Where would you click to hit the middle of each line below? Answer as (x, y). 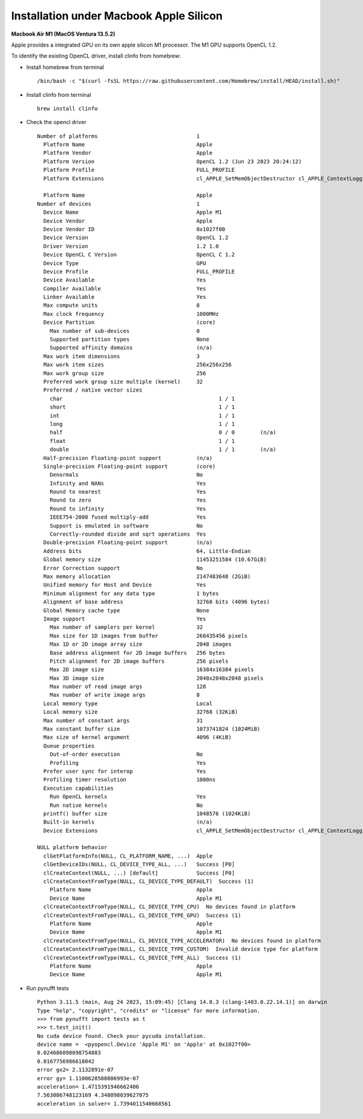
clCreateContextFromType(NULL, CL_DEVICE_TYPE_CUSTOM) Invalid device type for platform (180, 949)
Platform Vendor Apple (128, 153)
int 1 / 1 (142, 415)
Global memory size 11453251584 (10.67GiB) (155, 559)
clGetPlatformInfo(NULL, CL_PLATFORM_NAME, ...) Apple (128, 856)
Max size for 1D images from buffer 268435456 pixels (149, 636)
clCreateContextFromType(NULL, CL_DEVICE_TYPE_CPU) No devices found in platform (169, 907)
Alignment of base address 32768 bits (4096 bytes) (157, 602)
